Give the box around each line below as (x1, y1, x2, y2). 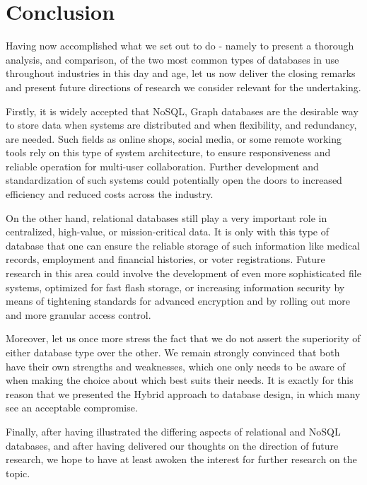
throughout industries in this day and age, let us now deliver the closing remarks (6, 66, 356, 81)
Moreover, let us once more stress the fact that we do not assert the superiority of (6, 331, 361, 346)
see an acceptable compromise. (6, 400, 138, 415)
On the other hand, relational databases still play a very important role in (6, 210, 327, 225)
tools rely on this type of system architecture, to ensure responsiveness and (6, 145, 331, 160)
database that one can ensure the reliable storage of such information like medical (6, 238, 360, 252)
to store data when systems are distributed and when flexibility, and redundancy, (6, 117, 357, 132)
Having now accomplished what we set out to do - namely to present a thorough (6, 38, 354, 53)
